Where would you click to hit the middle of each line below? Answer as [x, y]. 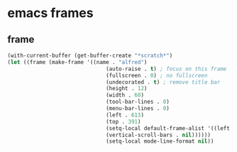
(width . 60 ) [125, 95]
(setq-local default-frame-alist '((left [168, 128]
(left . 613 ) [125, 115]
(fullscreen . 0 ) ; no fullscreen [156, 75]
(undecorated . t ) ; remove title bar [163, 82]
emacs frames [50, 13]
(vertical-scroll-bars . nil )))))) [158, 135]
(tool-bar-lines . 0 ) [138, 102]
